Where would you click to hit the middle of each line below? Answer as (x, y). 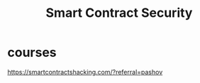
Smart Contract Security (119, 13)
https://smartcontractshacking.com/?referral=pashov (85, 72)
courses (32, 52)
